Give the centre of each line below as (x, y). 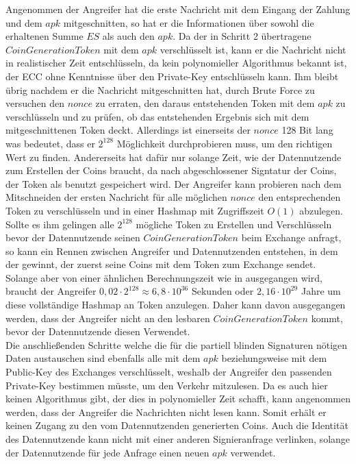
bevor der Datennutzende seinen (73, 237)
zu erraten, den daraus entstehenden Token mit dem (205, 103)
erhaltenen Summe (44, 36)
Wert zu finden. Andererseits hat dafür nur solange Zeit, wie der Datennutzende (174, 157)
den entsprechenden (300, 197)
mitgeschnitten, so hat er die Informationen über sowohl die (189, 22)
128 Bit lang (307, 130)
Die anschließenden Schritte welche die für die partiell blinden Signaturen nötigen (177, 344)
